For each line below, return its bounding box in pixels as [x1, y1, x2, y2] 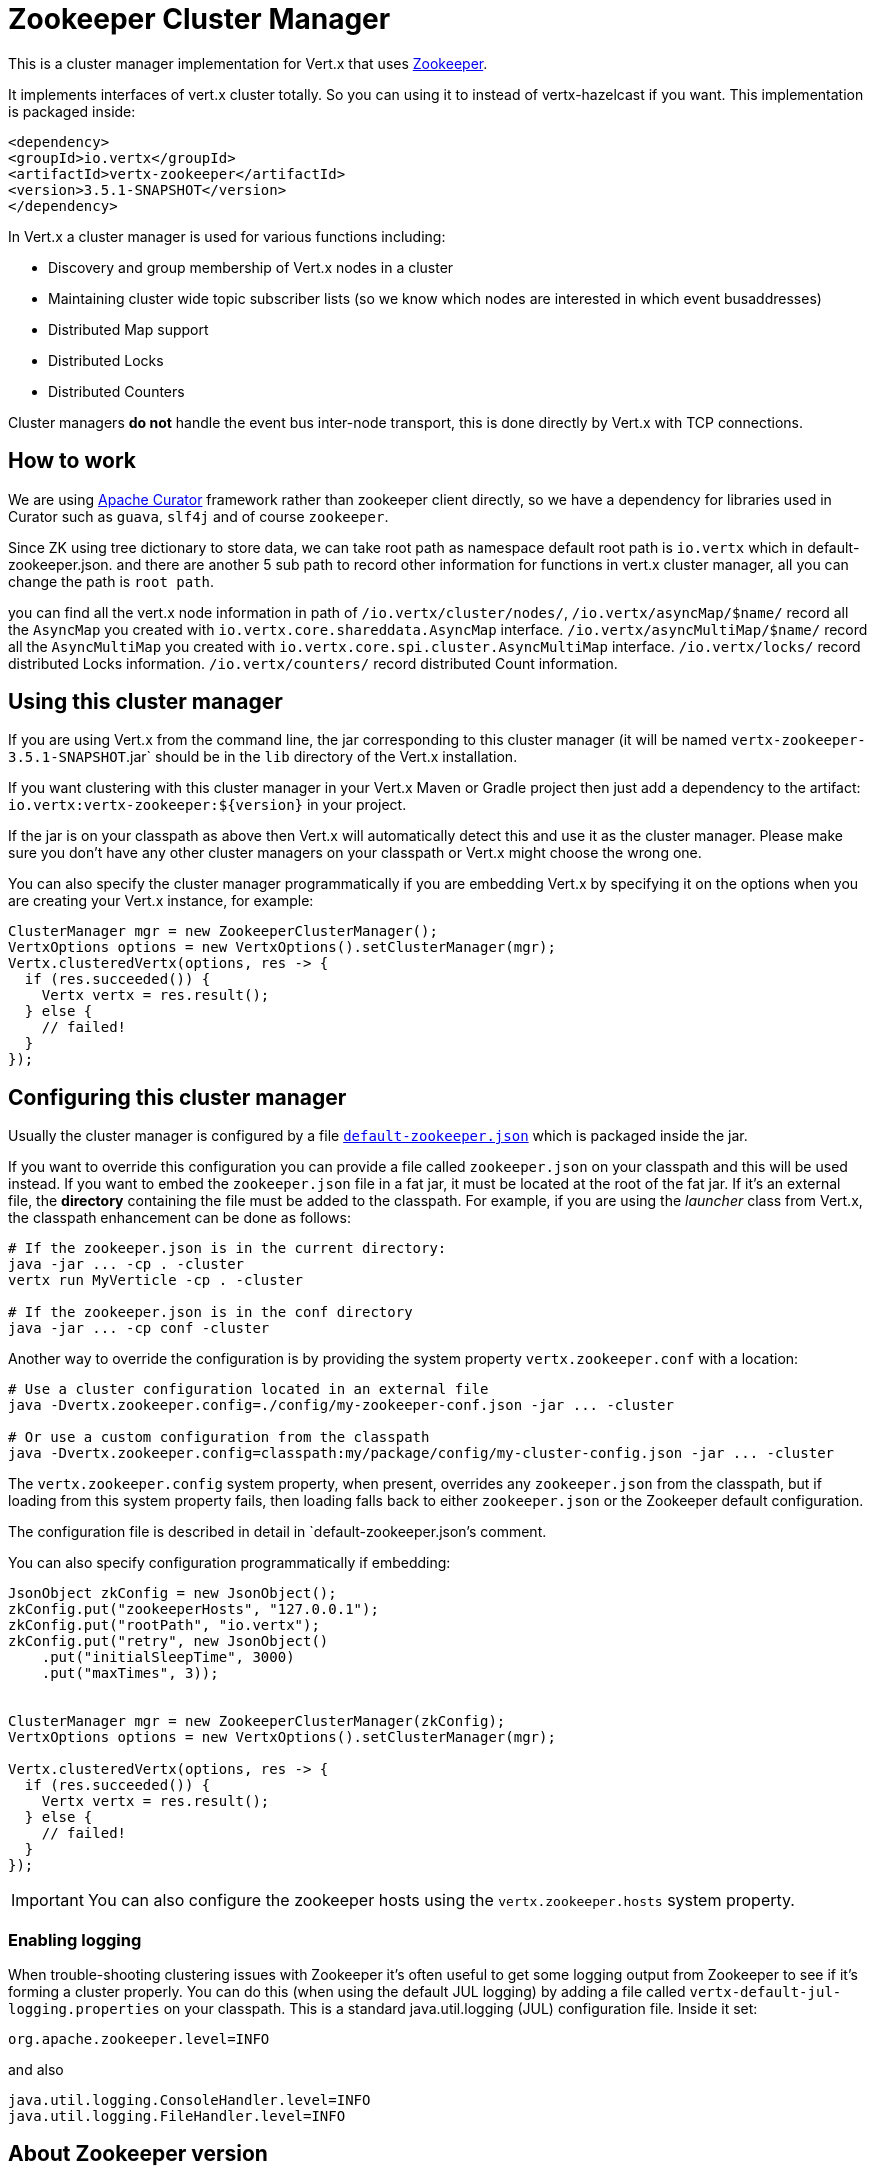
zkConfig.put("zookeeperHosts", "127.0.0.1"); [8, 1601, 379, 1618]
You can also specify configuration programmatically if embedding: [8, 1554, 451, 1572]
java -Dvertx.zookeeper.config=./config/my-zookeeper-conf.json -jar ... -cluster [8, 1397, 674, 1414]
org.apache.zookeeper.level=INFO [8, 2031, 270, 2048]
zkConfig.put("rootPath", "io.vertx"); [8, 1617, 320, 1634]
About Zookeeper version [8, 2141, 268, 2167]
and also [8, 2061, 64, 2079]
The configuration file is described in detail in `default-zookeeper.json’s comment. [8, 1523, 547, 1541]
